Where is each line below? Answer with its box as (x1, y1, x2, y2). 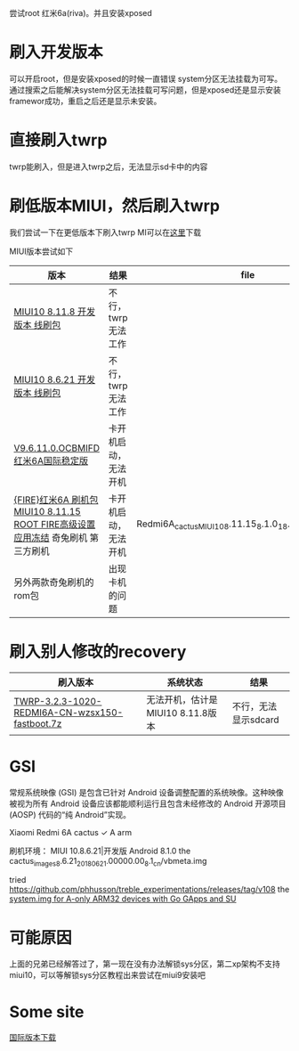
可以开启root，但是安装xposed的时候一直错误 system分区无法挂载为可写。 (9, 73, 283, 84)
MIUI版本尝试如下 (9, 246, 74, 257)
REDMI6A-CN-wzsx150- (13, 706, 124, 719)
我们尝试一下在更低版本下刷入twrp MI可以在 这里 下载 (9, 226, 202, 238)
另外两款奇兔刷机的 (13, 575, 95, 588)
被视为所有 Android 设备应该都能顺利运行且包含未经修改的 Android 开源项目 (9, 798, 287, 809)
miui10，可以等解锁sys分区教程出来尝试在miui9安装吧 (9, 970, 206, 981)
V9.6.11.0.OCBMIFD (13, 442, 101, 454)
